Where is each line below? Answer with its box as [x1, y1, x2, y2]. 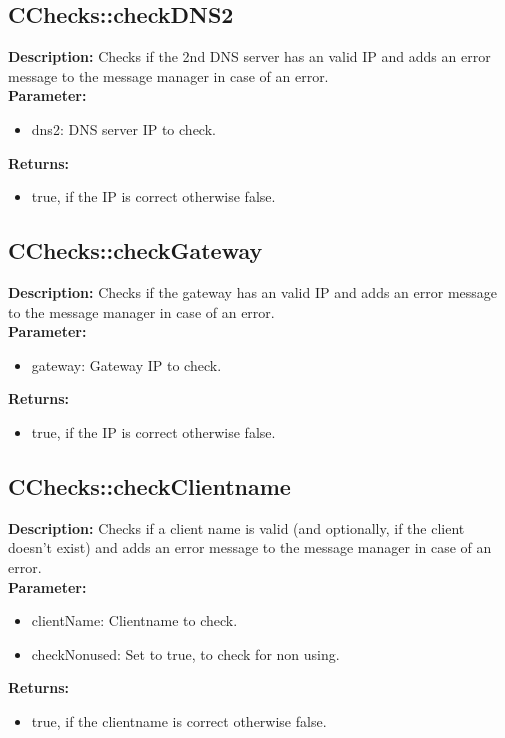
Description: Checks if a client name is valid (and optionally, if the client [8, 517, 465, 538]
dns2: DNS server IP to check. [31, 118, 216, 139]
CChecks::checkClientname [8, 470, 291, 501]
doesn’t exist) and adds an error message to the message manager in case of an [8, 537, 492, 558]
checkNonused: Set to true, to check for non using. [31, 643, 340, 664]
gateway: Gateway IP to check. [31, 354, 222, 375]
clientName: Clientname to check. [31, 610, 238, 631]
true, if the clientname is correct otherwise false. [31, 710, 327, 731]
